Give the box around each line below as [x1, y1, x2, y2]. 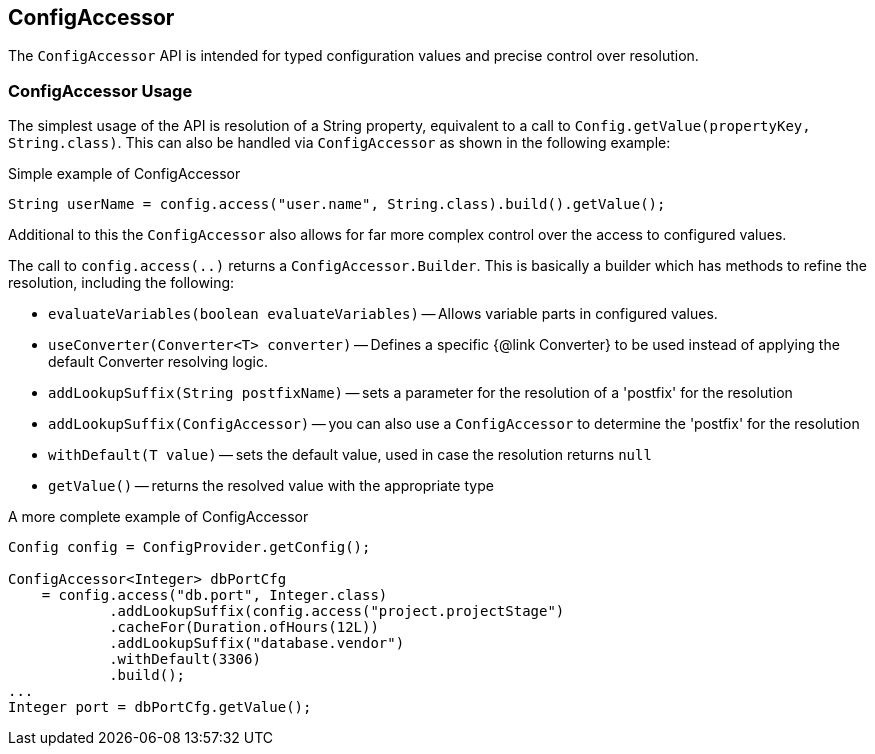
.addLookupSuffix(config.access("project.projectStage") [109, 603, 565, 620]
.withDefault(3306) [109, 651, 261, 668]
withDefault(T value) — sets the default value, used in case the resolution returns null [48, 446, 652, 464]
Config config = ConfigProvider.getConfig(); [8, 539, 371, 556]
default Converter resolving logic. [48, 353, 268, 371]
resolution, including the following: [8, 274, 235, 292]
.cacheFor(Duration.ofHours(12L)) [109, 619, 379, 636]
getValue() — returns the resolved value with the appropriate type [48, 477, 494, 495]
